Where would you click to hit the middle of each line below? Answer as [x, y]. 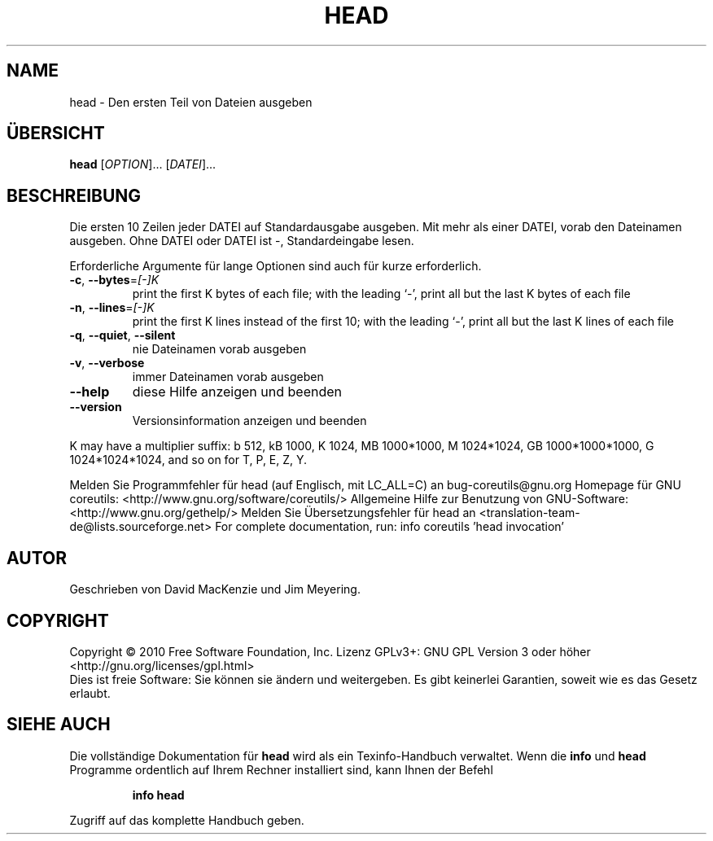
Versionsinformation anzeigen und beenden [249, 421]
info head [158, 795]
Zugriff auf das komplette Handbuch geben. [187, 820]
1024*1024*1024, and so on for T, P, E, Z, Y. [188, 460]
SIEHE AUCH [59, 725]
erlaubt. [90, 693]
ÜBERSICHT [56, 134]
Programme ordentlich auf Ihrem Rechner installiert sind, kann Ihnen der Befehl [281, 769]
